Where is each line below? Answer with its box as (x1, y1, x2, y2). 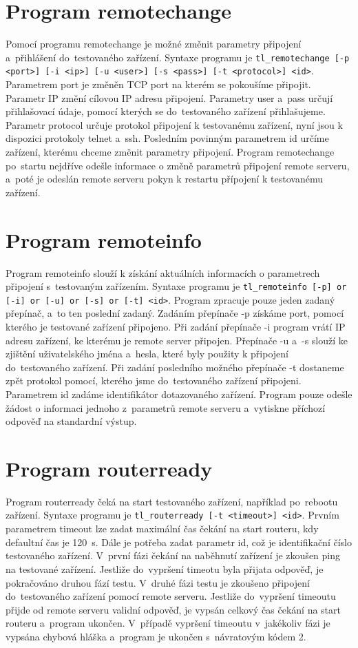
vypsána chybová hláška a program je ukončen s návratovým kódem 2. (6, 629, 306, 643)
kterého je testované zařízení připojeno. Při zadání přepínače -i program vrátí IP (6, 320, 346, 333)
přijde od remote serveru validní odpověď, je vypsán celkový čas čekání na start (6, 602, 341, 616)
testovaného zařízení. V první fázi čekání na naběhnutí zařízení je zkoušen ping (6, 548, 341, 563)
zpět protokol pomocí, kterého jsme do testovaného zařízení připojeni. (6, 373, 302, 388)
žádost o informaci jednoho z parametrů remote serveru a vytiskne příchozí (6, 400, 326, 415)
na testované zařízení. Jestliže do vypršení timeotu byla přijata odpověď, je (6, 561, 324, 576)
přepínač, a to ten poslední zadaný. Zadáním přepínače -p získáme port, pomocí (6, 306, 344, 320)
